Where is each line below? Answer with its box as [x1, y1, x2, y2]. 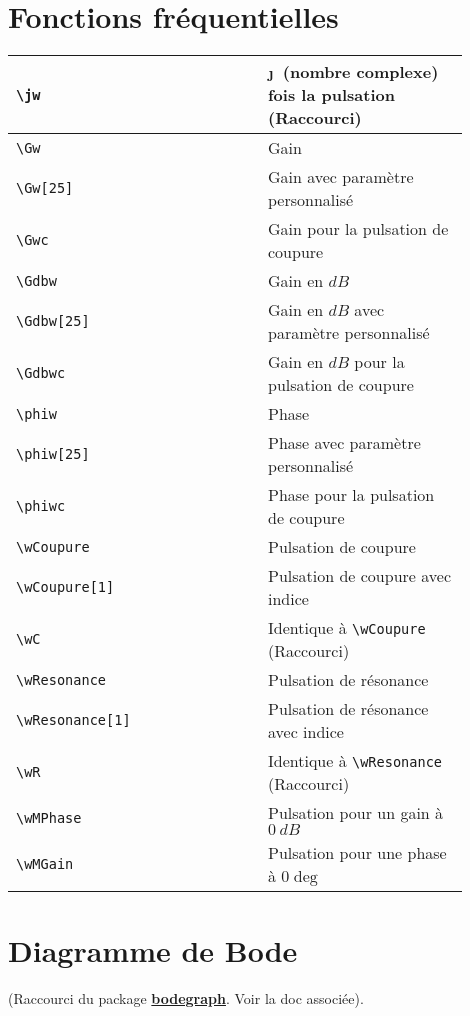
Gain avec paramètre [267, 165, 414, 189]
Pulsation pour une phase [267, 841, 447, 865]
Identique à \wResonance [267, 749, 443, 773]
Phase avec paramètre [267, 431, 421, 455]
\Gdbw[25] [16, 313, 90, 330]
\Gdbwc [16, 365, 66, 382]
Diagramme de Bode [8, 930, 298, 971]
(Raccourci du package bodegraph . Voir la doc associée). [8, 988, 364, 1009]
